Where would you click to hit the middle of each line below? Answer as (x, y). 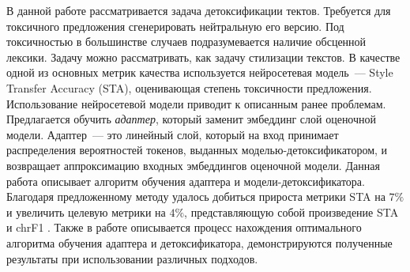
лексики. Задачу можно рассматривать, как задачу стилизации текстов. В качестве (203, 57)
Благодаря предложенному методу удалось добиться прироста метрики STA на (196, 196)
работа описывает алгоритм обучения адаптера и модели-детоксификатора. (186, 181)
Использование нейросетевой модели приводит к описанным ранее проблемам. (196, 103)
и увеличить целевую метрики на (86, 212)
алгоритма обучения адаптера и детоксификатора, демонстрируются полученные (199, 242)
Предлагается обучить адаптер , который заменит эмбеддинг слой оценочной (192, 119)
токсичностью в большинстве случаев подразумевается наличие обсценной (186, 42)
